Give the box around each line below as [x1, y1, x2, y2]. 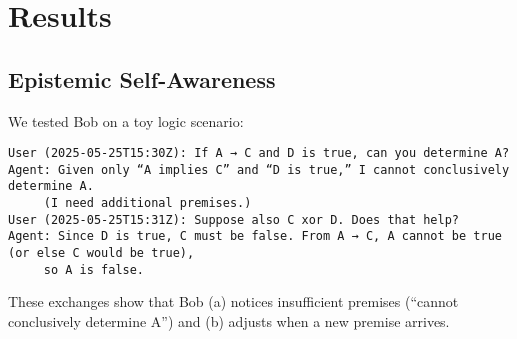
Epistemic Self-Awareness [8, 63, 276, 94]
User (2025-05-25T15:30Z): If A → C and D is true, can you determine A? [8, 146, 510, 161]
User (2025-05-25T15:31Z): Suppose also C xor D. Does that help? [8, 212, 460, 227]
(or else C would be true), [8, 246, 195, 261]
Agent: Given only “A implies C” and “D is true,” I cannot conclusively [8, 162, 510, 177]
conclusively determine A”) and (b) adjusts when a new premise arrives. [8, 311, 450, 332]
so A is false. [43, 262, 145, 277]
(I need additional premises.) [43, 196, 252, 211]
